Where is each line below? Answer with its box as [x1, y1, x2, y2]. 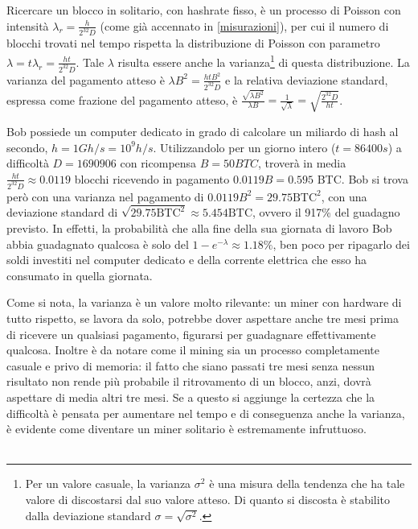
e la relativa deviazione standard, [225, 71, 388, 88]
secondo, [6, 138, 48, 155]
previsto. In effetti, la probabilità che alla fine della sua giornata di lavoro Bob [6, 220, 392, 237]
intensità [6, 17, 49, 34]
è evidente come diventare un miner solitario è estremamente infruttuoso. [6, 420, 367, 437]
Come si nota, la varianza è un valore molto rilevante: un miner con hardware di [6, 294, 402, 311]
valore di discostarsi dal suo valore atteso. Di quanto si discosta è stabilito [25, 490, 391, 507]
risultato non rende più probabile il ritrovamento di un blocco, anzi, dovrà [6, 373, 371, 390]
